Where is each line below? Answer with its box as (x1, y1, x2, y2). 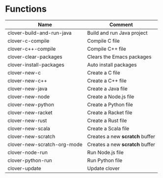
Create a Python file (87, 101, 133, 108)
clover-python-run (7, 157, 53, 164)
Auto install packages (87, 61, 137, 68)
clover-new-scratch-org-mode (7, 141, 82, 148)
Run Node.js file (87, 149, 124, 155)
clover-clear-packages (7, 53, 63, 60)
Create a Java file (87, 85, 128, 92)
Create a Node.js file (87, 93, 135, 100)
